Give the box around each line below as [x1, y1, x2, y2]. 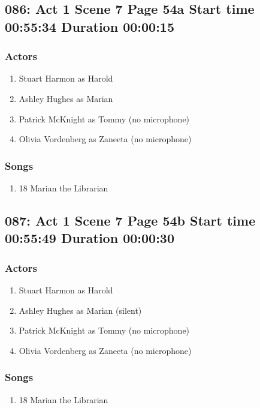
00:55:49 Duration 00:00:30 [5, 229, 174, 247]
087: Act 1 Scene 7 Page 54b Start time [5, 211, 256, 229]
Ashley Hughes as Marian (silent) [19, 304, 142, 316]
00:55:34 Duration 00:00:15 [5, 17, 174, 35]
